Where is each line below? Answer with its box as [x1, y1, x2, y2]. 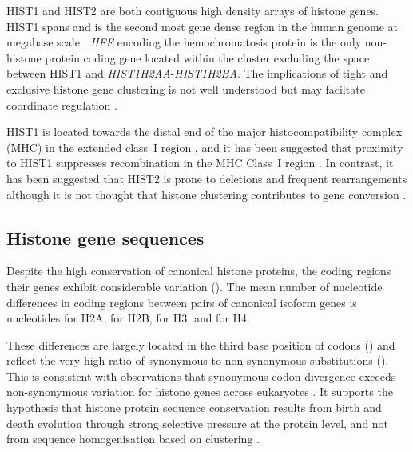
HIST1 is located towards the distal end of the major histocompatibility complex [6, 123, 403, 140]
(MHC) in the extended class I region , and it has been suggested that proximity [6, 138, 403, 155]
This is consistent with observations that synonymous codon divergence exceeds [6, 367, 396, 384]
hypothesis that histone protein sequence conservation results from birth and [6, 399, 382, 416]
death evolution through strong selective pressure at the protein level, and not [6, 414, 389, 431]
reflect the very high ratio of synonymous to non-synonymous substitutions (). [6, 352, 389, 369]
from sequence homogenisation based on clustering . [6, 430, 260, 447]
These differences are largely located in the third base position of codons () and [6, 336, 395, 353]
